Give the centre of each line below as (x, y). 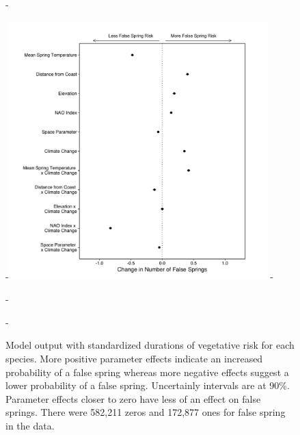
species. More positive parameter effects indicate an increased (134, 358)
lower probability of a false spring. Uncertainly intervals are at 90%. (148, 385)
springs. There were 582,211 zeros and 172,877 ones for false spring (146, 412)
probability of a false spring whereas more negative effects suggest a (147, 372)
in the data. (30, 425)
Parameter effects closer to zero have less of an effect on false (133, 398)
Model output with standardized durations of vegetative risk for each (150, 345)
